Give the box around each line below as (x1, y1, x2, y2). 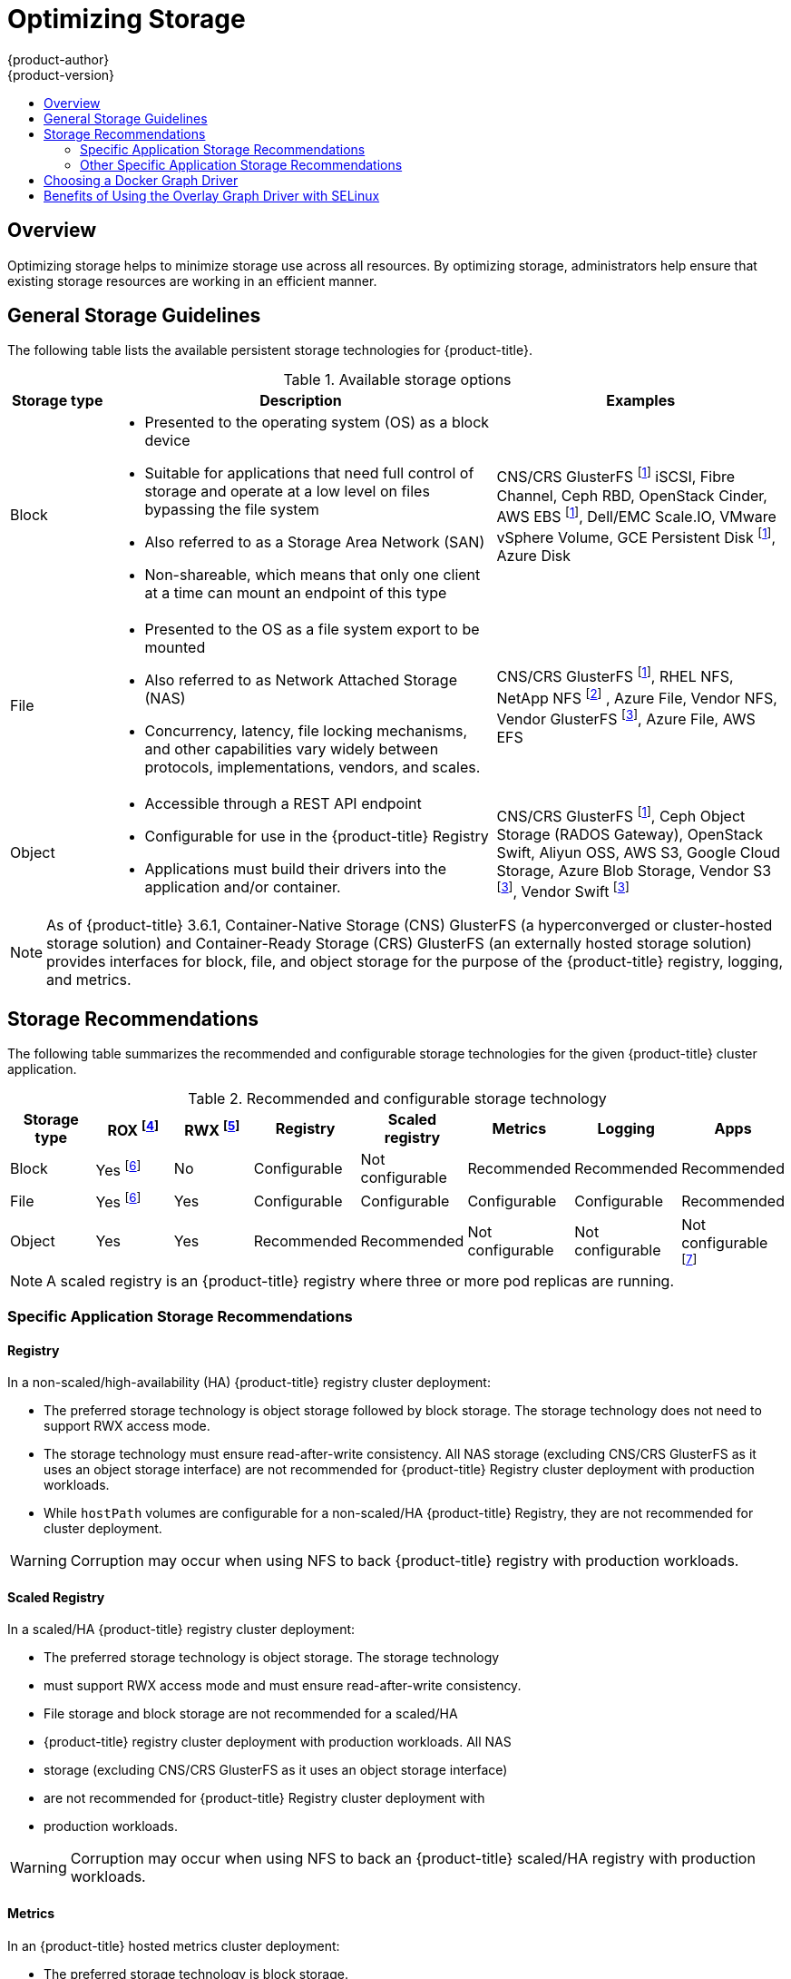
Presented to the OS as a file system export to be (144, 620, 480, 639)
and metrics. (46, 970, 132, 989)
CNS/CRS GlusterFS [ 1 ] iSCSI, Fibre (496, 465, 736, 487)
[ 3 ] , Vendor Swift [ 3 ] (496, 880, 630, 901)
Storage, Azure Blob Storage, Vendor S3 (496, 862, 772, 881)
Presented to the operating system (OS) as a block (144, 413, 490, 432)
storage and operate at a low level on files (144, 482, 430, 501)
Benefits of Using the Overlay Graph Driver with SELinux (44, 187, 380, 203)
